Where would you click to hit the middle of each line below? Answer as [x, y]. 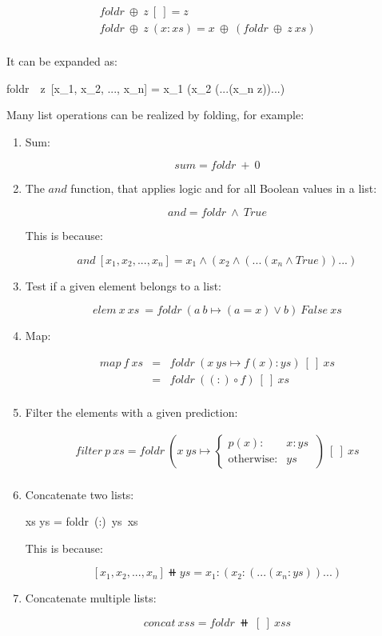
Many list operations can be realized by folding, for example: [155, 115]
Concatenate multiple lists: [91, 598]
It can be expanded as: [62, 61]
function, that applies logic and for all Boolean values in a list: [224, 188]
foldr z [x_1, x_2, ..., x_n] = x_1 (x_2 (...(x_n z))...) [146, 88]
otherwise [251, 460]
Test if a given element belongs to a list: [123, 285]
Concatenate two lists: [80, 494]
